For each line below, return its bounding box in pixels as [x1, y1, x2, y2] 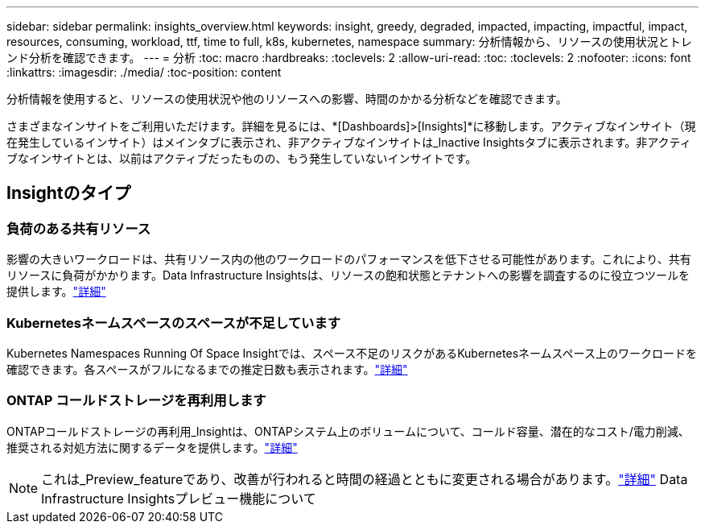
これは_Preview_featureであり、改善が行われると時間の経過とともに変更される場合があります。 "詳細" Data [41, 470, 688, 487]
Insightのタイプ [6, 183, 131, 204]
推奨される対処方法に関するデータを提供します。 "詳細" [6, 440, 298, 454]
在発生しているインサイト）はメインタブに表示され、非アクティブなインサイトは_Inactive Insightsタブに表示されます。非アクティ [6, 135, 691, 149]
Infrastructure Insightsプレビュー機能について [41, 490, 316, 507]
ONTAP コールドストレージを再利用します [6, 392, 266, 409]
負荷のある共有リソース [6, 220, 151, 237]
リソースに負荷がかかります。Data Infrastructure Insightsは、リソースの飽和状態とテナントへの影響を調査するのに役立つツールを [6, 268, 690, 283]
